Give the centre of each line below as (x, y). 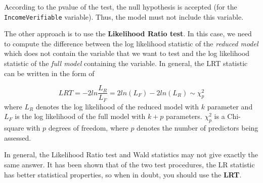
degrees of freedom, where (88, 128)
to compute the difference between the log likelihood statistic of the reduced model (131, 43)
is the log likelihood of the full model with (80, 116)
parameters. (184, 116)
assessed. (18, 137)
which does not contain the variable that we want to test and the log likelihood (127, 53)
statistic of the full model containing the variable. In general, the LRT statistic (126, 63)
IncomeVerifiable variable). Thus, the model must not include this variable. (124, 16)
